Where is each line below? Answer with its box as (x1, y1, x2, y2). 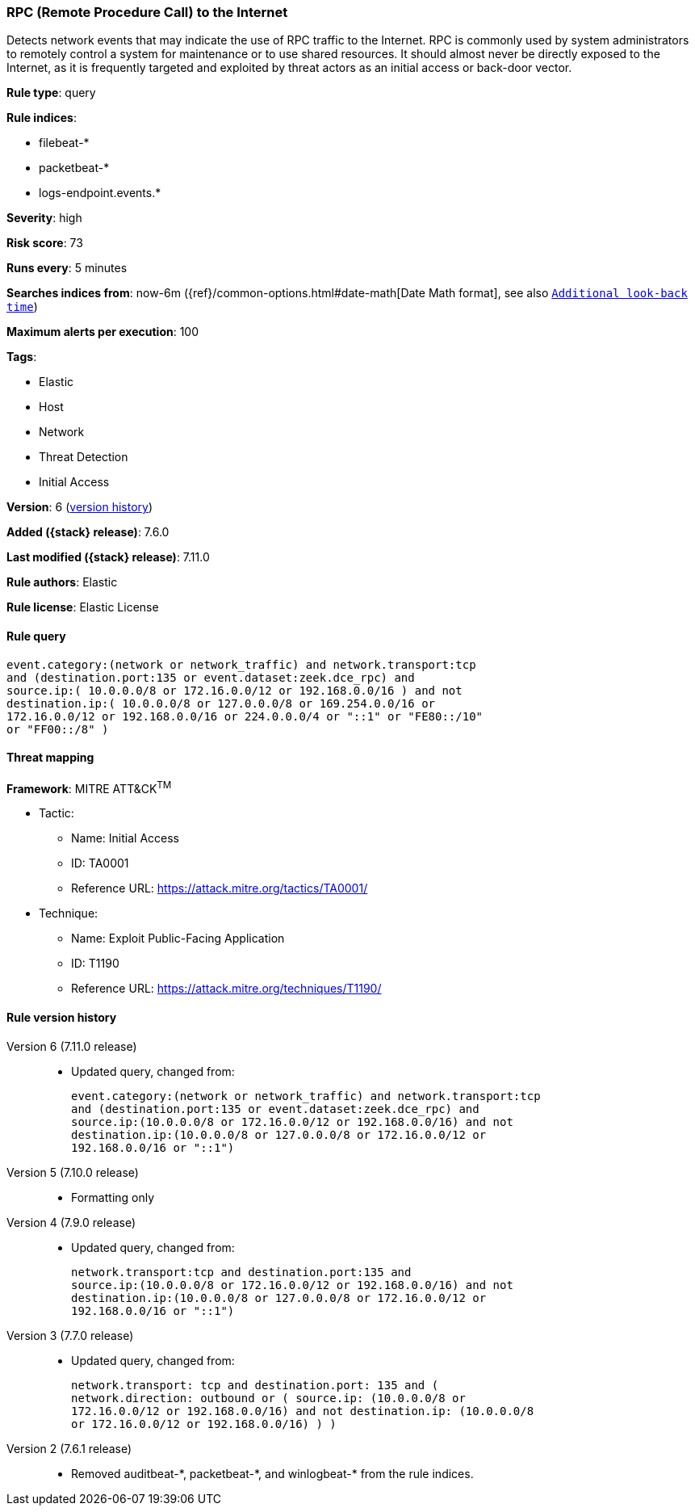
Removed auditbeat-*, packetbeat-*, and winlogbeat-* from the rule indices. (71, 1466, 474, 1480)
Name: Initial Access (71, 831, 179, 846)
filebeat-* (39, 136, 90, 150)
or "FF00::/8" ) (6, 722, 109, 736)
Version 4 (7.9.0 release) (6, 1215, 136, 1229)
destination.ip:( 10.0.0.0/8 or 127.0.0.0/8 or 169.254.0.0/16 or (6, 696, 436, 710)
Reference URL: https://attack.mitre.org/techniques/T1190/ (71, 981, 382, 996)
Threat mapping (6, 750, 94, 765)
